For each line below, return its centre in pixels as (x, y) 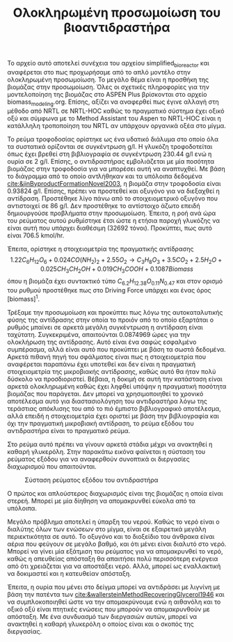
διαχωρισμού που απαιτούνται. (52, 466)
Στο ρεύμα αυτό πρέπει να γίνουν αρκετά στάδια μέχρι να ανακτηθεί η (110, 444)
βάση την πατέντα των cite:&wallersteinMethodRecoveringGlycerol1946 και (116, 594)
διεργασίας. (25, 631)
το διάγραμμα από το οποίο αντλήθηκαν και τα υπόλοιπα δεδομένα (105, 176)
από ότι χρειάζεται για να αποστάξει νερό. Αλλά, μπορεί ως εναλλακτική (114, 566)
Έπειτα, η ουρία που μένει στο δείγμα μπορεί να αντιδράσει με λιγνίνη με (114, 587)
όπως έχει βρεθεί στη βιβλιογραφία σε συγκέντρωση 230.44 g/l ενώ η (110, 154)
